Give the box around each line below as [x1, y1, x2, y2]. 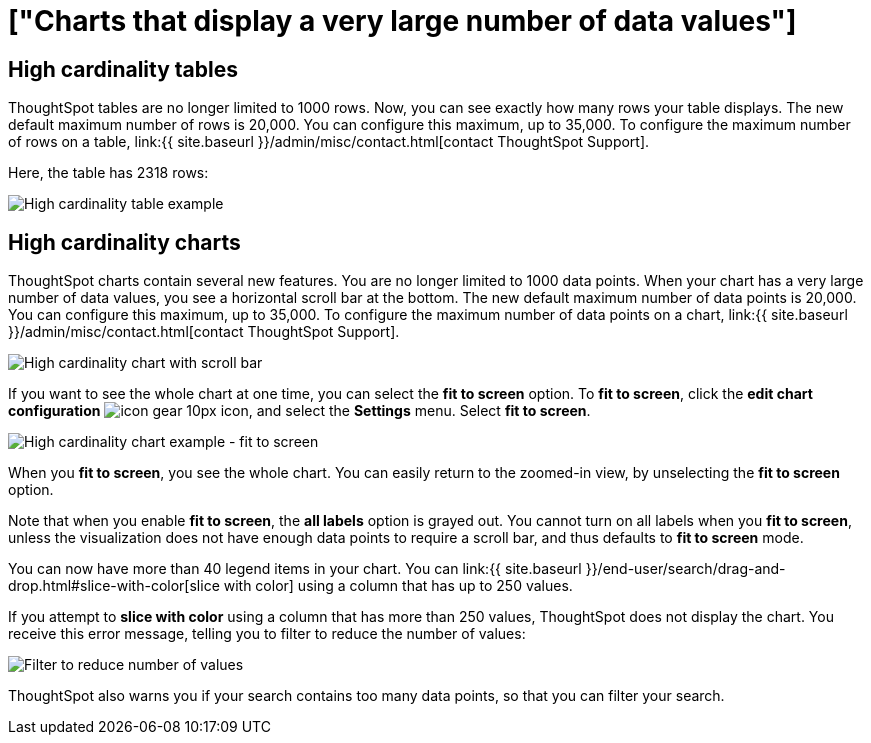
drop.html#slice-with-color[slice [8, 577, 220, 595]
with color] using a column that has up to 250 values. [223, 577, 573, 595]
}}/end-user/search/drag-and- [585, 560, 786, 578]
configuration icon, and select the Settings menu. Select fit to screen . [8, 402, 591, 420]
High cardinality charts [8, 229, 241, 255]
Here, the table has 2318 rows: [8, 164, 209, 182]
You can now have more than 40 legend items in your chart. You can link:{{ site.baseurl [8, 560, 582, 578]
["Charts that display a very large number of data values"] [8, 4, 797, 38]
